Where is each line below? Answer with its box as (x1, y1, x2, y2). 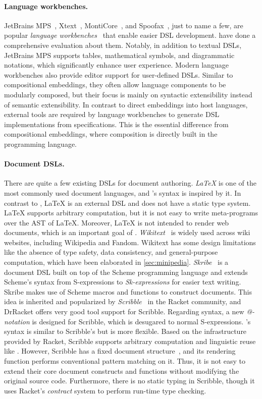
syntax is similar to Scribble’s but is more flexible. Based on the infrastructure (4, 326, 247, 336)
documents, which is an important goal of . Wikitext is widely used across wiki (4, 227, 250, 238)
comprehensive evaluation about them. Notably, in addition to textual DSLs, (4, 39, 242, 50)
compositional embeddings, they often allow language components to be (4, 79, 226, 90)
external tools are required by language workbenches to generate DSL (4, 109, 220, 120)
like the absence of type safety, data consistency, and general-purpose (4, 247, 218, 257)
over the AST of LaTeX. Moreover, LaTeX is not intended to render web (4, 217, 229, 227)
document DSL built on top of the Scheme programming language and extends (4, 266, 248, 277)
